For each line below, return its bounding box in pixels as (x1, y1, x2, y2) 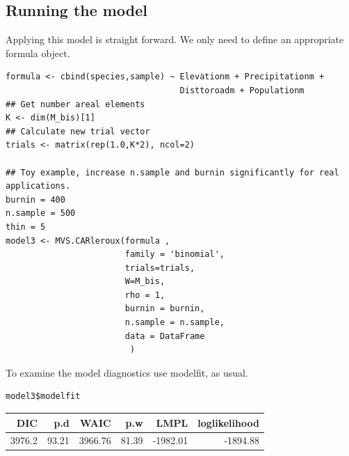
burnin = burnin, (124, 304, 205, 314)
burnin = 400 (6, 194, 65, 205)
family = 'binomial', (124, 249, 225, 260)
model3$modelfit (6, 391, 81, 402)
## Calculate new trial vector (6, 126, 150, 136)
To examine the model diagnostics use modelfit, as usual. (6, 365, 248, 379)
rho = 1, (124, 290, 165, 300)
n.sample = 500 (6, 208, 76, 219)
